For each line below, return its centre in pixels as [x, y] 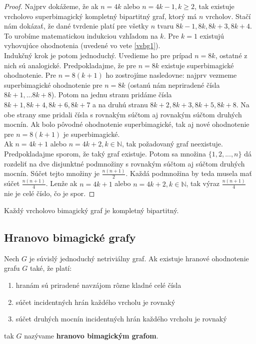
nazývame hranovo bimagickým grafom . [91, 335]
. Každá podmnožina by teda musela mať [189, 173]
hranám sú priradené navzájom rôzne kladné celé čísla [98, 285]
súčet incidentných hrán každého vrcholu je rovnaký [95, 302]
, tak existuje [214, 6]
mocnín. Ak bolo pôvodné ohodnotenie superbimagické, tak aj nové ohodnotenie [127, 124]
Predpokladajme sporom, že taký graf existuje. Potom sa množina [105, 153]
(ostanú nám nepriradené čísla [174, 84]
